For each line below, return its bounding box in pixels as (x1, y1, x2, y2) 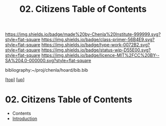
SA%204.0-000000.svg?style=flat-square (5, 58, 91, 64)
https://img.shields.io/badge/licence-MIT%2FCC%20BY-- (41, 52, 160, 58)
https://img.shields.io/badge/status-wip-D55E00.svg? (41, 47, 151, 53)
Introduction (12, 116, 38, 122)
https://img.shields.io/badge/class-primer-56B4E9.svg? (41, 37, 155, 42)
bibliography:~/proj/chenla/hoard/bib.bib (5, 67, 88, 73)
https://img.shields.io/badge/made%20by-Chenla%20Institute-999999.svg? (5, 31, 161, 38)
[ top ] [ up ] (5, 77, 25, 83)
